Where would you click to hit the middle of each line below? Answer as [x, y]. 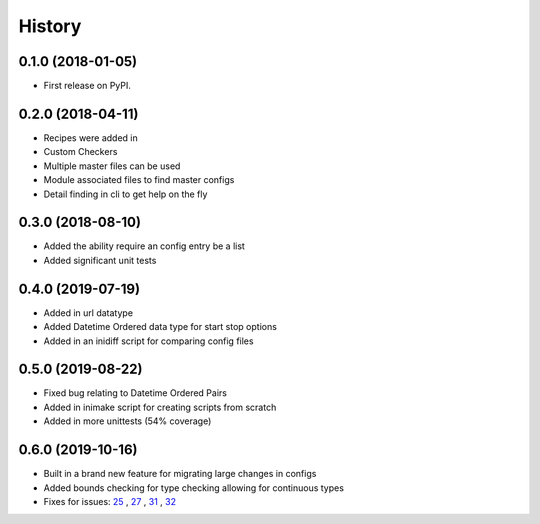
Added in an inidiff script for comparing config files [148, 341]
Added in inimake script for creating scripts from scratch [160, 407]
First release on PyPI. [87, 86]
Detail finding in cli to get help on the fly [125, 194]
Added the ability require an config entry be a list [144, 246]
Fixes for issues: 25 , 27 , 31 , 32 [110, 501]
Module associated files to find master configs [139, 180]
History [50, 26]
